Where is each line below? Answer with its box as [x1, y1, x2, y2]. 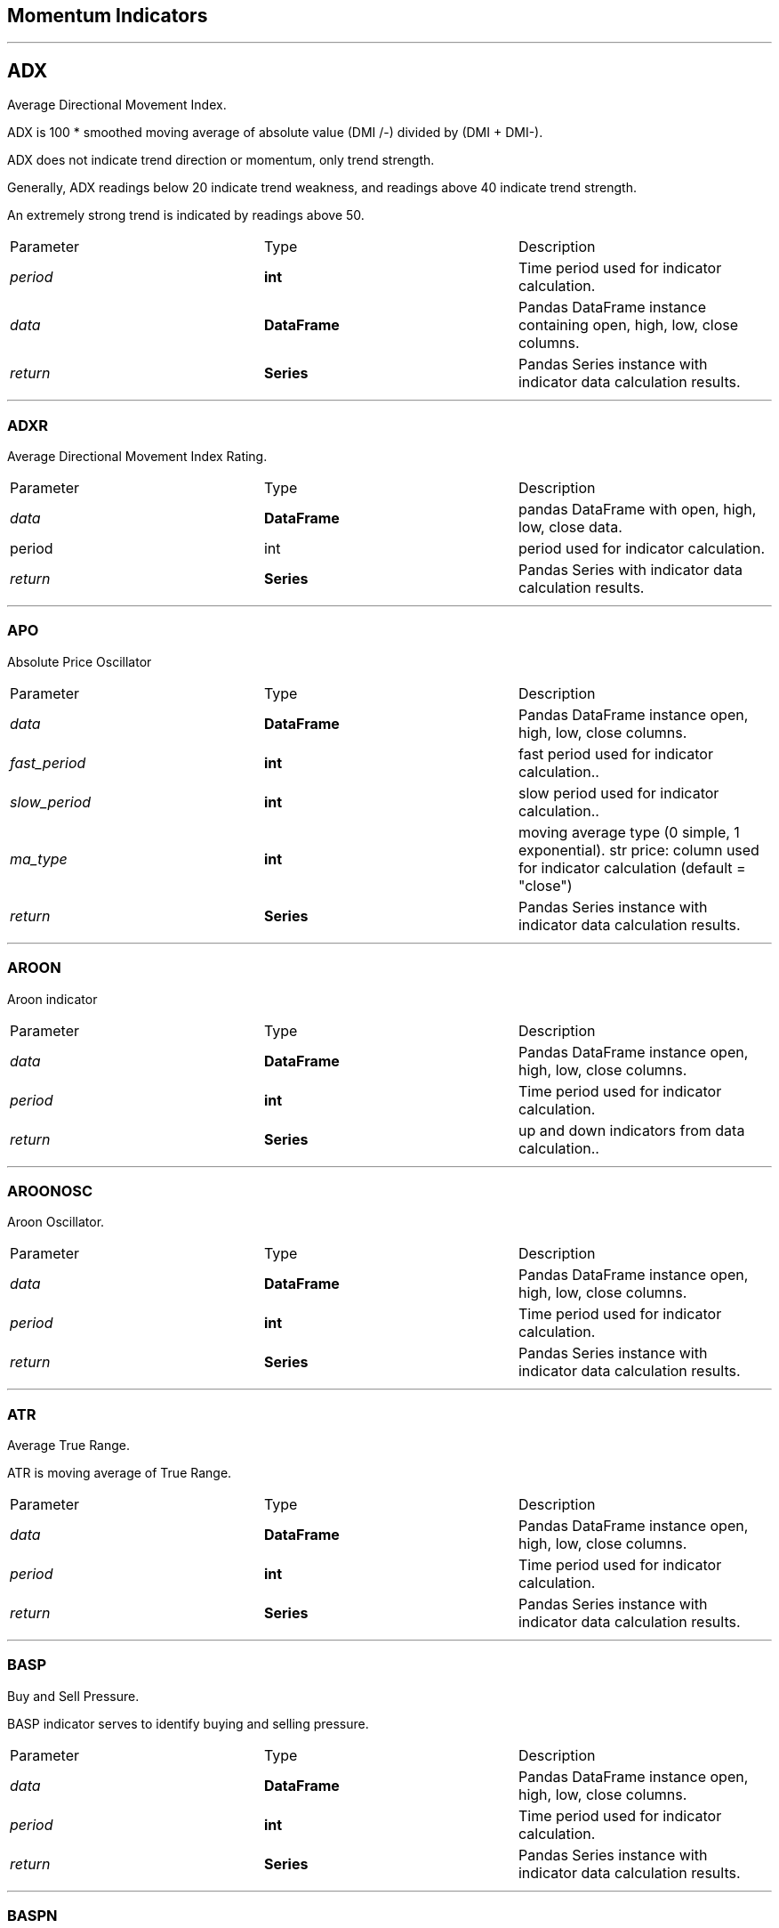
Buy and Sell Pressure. [7, 1688, 140, 1704]
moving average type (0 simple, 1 [518, 822, 740, 841]
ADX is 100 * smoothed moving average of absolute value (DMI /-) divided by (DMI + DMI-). [7, 125, 543, 141]
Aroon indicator [7, 991, 98, 1007]
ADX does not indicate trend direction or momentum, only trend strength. [7, 152, 435, 168]
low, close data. [518, 518, 622, 537]
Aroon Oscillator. [7, 1214, 105, 1230]
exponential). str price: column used [518, 840, 759, 859]
